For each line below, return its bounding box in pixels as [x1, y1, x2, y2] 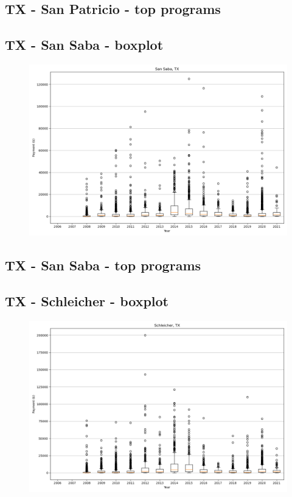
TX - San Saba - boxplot [5, 35, 164, 54]
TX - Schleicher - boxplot [5, 292, 169, 310]
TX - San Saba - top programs [5, 256, 201, 275]
